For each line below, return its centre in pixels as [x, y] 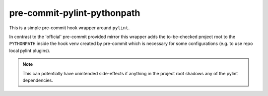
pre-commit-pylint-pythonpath [75, 13]
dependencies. [38, 80]
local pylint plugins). [30, 50]
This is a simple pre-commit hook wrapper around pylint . [69, 28]
